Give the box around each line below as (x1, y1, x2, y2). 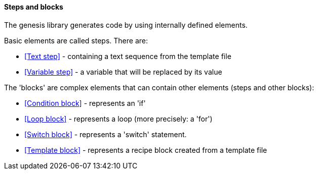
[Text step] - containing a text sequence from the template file (24, 51, 231, 61)
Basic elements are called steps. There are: (4, 36, 148, 45)
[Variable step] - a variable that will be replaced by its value (24, 67, 222, 76)
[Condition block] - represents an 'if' (24, 98, 146, 107)
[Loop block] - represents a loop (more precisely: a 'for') (24, 114, 213, 123)
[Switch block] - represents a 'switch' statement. (24, 130, 187, 139)
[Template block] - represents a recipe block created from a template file (24, 145, 267, 154)
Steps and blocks (4, 3, 63, 11)
